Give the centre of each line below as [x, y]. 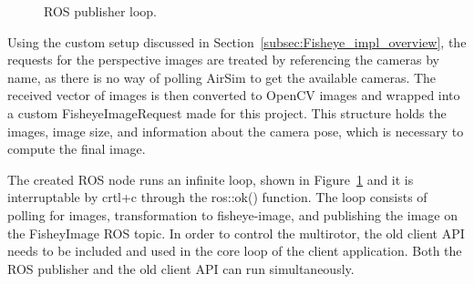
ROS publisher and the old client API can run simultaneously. [181, 268]
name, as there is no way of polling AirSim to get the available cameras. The [222, 77]
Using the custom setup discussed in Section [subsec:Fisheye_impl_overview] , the [237, 41]
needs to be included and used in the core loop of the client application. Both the [235, 251]
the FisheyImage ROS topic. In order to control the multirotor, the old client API [236, 233]
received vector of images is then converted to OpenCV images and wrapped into [234, 95]
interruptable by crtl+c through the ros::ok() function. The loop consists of [217, 197]
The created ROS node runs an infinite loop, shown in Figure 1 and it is [211, 179]
